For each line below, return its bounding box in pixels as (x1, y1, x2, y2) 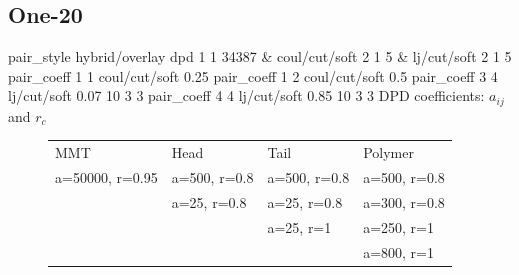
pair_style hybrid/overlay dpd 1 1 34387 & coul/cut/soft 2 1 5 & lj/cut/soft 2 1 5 (8, 46, 512, 67)
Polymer (363, 142, 414, 163)
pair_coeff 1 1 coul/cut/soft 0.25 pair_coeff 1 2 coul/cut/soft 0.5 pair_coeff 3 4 (8, 65, 498, 86)
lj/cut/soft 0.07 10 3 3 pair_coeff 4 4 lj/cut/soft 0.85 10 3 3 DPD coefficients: (8, 85, 485, 106)
